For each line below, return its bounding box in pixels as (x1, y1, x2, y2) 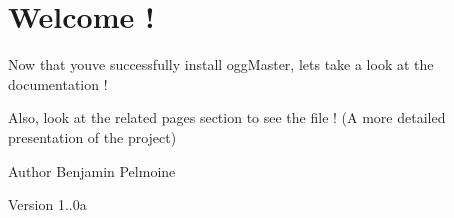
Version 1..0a (8, 194, 87, 215)
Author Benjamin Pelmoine (8, 160, 176, 181)
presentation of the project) (8, 126, 177, 147)
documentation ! (8, 73, 108, 94)
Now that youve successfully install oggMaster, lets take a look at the (8, 54, 434, 75)
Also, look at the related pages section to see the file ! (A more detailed (8, 107, 446, 128)
